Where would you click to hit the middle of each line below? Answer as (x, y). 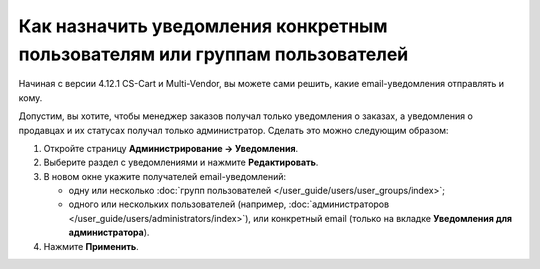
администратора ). (109, 232)
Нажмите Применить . (91, 246)
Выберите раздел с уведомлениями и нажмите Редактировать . (181, 162)
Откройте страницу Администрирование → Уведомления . (171, 148)
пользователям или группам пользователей (213, 54)
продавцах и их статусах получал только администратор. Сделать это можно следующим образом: (233, 130)
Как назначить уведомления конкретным (203, 26)
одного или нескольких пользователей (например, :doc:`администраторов (229, 204)
